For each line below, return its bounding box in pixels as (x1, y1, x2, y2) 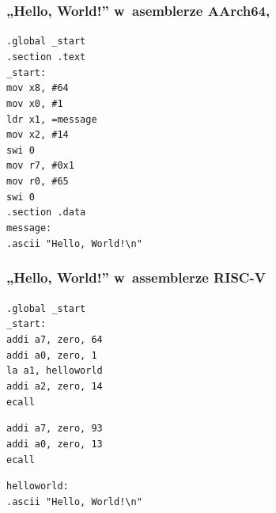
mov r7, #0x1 (6, 160, 74, 172)
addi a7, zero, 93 (6, 423, 103, 435)
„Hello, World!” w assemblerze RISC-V (6, 268, 266, 287)
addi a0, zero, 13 (6, 438, 103, 450)
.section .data (6, 207, 86, 218)
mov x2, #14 (6, 129, 69, 141)
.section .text (6, 51, 86, 63)
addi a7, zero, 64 (6, 333, 103, 345)
